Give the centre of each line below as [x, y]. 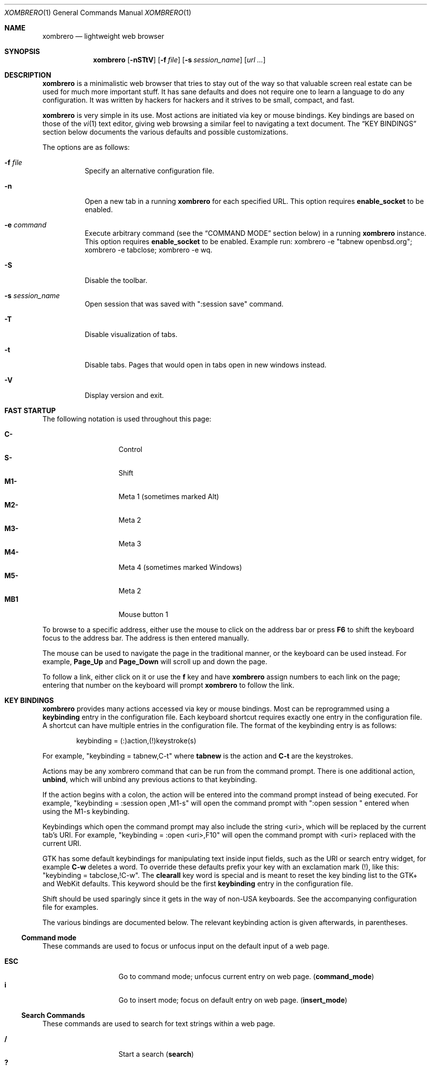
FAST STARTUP [30, 410]
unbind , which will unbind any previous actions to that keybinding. [150, 779]
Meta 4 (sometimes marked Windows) [180, 567]
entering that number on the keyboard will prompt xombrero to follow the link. [168, 685]
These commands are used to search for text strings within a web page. [159, 1024]
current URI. [62, 843]
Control [130, 449]
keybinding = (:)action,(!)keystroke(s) [136, 741]
